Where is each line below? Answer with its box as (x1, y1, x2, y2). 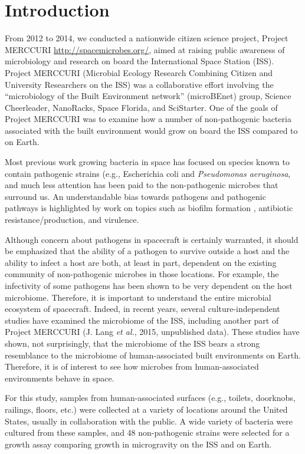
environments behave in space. (5, 371, 114, 384)
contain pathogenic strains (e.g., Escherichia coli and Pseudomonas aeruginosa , (5, 167, 291, 179)
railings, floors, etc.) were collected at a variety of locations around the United (5, 403, 288, 415)
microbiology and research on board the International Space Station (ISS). (5, 55, 274, 67)
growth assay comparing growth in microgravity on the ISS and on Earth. (5, 437, 272, 450)
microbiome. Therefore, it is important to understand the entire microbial (5, 291, 271, 303)
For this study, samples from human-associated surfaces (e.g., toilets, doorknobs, (5, 392, 296, 404)
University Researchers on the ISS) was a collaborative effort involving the (5, 78, 274, 90)
